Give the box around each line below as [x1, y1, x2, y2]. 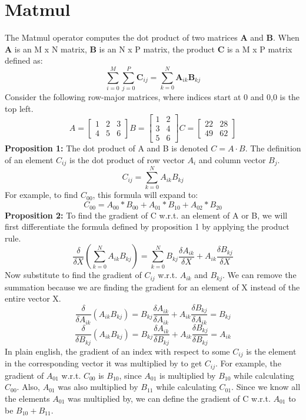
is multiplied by [159, 369, 216, 381]
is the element [246, 345, 297, 357]
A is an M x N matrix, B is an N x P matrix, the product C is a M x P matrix [5, 42, 292, 55]
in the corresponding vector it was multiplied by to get [5, 357, 202, 369]
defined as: [5, 54, 43, 67]
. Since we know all [231, 381, 301, 393]
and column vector [198, 153, 266, 166]
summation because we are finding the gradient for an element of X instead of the [5, 280, 300, 293]
